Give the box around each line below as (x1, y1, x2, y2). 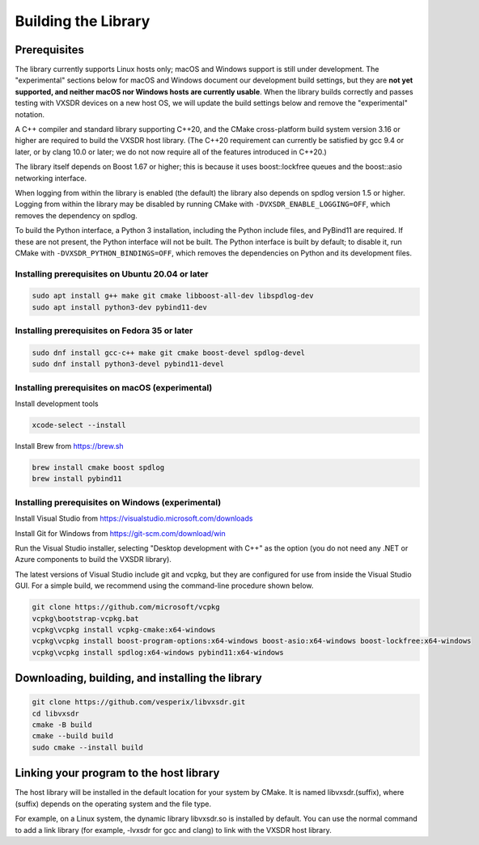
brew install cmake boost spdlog (32, 463, 165, 472)
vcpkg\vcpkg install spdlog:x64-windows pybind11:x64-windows (32, 648, 284, 657)
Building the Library (15, 12, 150, 30)
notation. (15, 109, 45, 119)
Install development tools (15, 399, 99, 408)
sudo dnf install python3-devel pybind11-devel (32, 360, 224, 369)
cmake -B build (32, 720, 92, 729)
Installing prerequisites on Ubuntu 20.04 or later (15, 268, 210, 279)
